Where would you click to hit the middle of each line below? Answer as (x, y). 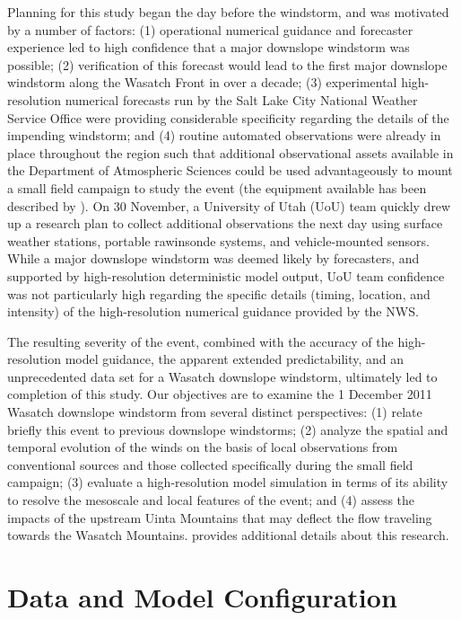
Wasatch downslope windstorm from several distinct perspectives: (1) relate (215, 412)
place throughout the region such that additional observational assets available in (230, 152)
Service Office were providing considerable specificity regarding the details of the (228, 117)
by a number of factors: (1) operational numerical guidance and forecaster (210, 29)
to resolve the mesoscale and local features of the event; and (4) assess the (211, 500)
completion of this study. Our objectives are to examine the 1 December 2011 (220, 394)
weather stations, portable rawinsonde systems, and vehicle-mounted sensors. (218, 240)
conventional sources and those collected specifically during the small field (210, 464)
